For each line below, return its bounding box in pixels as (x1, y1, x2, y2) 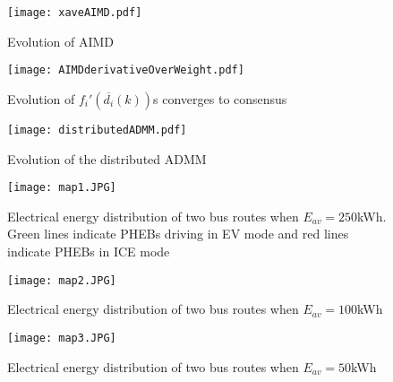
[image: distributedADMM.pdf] (7, 123, 187, 136)
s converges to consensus (153, 89, 287, 108)
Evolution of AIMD (7, 31, 115, 50)
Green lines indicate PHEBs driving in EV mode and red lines (7, 224, 349, 243)
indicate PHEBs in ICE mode (7, 242, 170, 260)
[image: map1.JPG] (7, 181, 116, 195)
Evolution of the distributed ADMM (7, 149, 207, 168)
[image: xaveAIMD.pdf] (7, 6, 142, 19)
